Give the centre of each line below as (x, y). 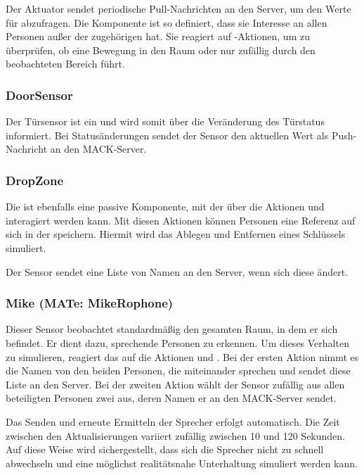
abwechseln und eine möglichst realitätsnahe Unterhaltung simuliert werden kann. (182, 463)
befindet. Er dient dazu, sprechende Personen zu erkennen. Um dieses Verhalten (177, 342)
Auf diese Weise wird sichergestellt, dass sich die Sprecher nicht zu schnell (165, 449)
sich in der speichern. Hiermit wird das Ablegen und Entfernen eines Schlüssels (176, 234)
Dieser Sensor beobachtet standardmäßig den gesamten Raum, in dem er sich (172, 329)
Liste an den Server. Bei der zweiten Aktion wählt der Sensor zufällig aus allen (175, 384)
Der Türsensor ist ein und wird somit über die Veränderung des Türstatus (165, 121)
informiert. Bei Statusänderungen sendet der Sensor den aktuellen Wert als (167, 135)
